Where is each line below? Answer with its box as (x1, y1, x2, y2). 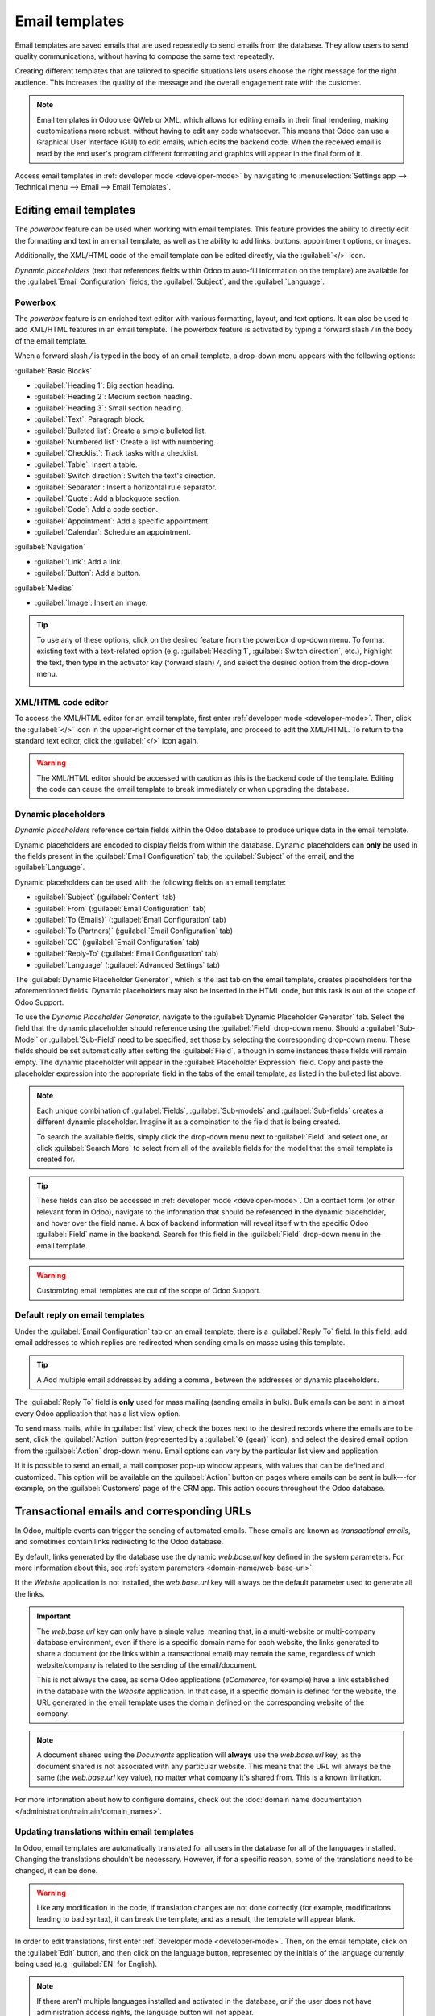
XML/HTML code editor (14, 696, 109, 707)
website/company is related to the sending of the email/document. (36, 1660, 258, 1669)
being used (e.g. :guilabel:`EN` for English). (14, 1959, 157, 1968)
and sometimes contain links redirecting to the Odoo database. (14, 1537, 224, 1547)
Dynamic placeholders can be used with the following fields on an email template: (14, 877, 286, 887)
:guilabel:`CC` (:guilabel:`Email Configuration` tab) (35, 937, 201, 947)
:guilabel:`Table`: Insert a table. (35, 460, 138, 469)
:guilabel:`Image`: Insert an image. (35, 598, 148, 608)
